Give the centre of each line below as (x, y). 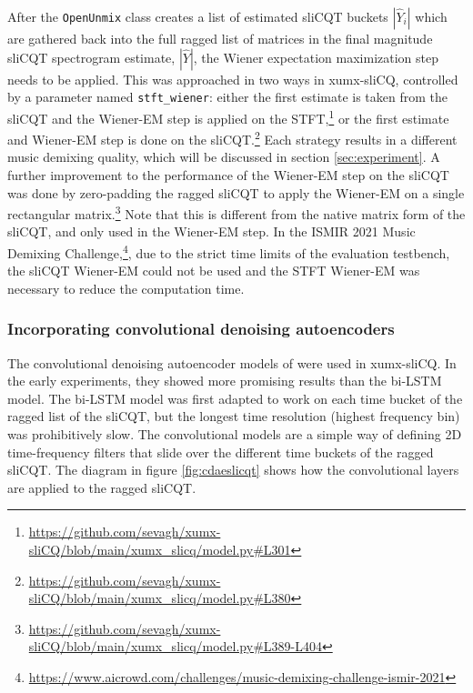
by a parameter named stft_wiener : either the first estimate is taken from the (227, 97)
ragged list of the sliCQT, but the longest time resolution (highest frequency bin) (234, 416)
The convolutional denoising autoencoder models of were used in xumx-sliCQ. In (232, 362)
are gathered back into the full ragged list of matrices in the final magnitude (220, 38)
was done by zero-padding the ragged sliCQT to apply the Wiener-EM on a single (236, 192)
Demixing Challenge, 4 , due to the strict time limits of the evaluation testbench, (229, 251)
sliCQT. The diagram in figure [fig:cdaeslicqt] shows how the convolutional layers (233, 470)
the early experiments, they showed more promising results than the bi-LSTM (225, 381)
